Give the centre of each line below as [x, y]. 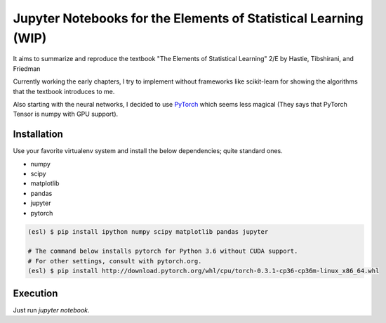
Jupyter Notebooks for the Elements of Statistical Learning [188, 18]
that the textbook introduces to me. [64, 91]
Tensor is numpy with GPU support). [66, 114]
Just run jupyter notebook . [52, 310]
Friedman [27, 68]
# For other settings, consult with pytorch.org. [115, 261]
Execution [35, 293]
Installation [38, 134]
